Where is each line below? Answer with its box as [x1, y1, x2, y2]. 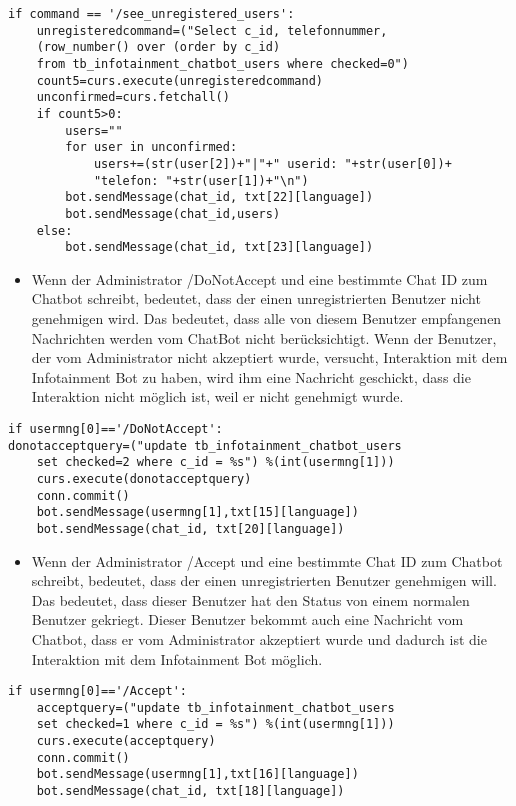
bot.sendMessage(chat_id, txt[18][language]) [36, 784, 345, 799]
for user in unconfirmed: [65, 140, 238, 155]
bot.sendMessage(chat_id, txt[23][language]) [65, 240, 374, 255]
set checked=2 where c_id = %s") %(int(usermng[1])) [36, 455, 395, 470]
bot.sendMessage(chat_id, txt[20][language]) [36, 521, 345, 536]
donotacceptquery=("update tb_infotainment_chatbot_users [8, 438, 402, 453]
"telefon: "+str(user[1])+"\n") [93, 173, 309, 188]
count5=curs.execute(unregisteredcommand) [36, 73, 323, 88]
